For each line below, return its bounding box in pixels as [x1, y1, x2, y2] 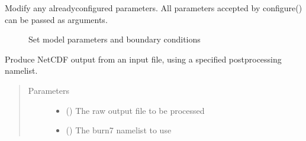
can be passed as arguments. [5, 13, 108, 25]
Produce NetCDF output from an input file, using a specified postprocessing [5, 53, 282, 65]
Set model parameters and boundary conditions [28, 33, 201, 45]
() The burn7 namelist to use [66, 124, 172, 136]
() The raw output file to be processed [66, 104, 205, 116]
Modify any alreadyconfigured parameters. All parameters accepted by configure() [5, 2, 302, 14]
